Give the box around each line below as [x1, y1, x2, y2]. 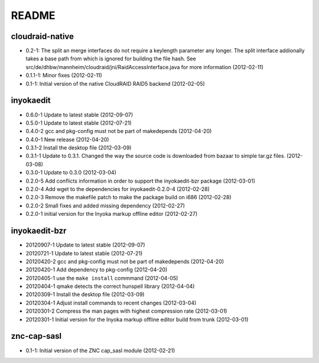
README [11, 9, 56, 22]
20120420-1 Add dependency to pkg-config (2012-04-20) [25, 266, 168, 273]
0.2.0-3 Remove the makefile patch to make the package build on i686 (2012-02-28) [25, 194, 232, 201]
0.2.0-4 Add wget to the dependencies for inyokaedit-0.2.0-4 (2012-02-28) [25, 186, 210, 193]
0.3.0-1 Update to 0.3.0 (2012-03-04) [25, 169, 116, 176]
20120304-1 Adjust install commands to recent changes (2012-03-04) [25, 299, 197, 306]
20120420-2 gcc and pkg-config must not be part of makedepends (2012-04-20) [25, 258, 224, 265]
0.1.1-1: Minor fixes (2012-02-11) [25, 72, 103, 79]
